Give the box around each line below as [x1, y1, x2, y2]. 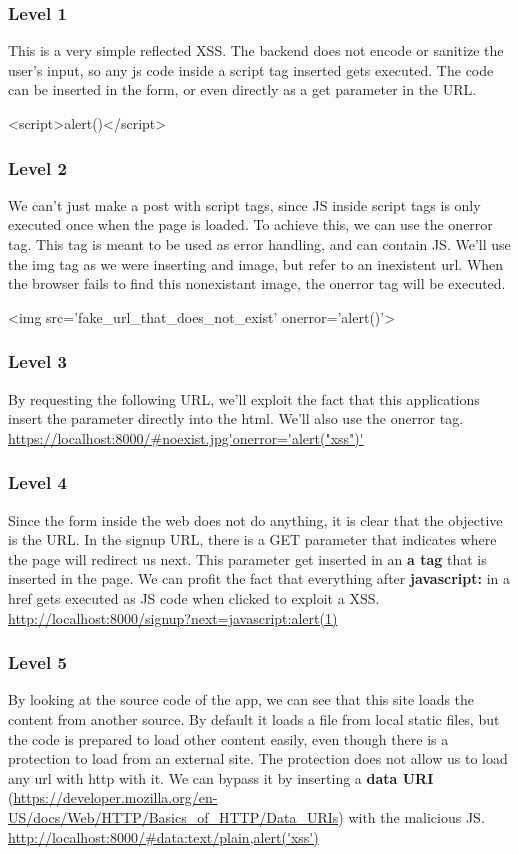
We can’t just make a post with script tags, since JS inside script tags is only [8, 194, 481, 215]
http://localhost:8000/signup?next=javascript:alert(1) [8, 607, 338, 628]
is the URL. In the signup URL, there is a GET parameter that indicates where [8, 529, 497, 550]
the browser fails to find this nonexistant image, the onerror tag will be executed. [8, 273, 506, 294]
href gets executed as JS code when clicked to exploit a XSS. [8, 587, 380, 608]
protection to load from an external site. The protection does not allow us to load [8, 748, 508, 769]
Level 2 [8, 155, 67, 180]
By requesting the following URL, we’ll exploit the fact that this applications [8, 388, 480, 409]
